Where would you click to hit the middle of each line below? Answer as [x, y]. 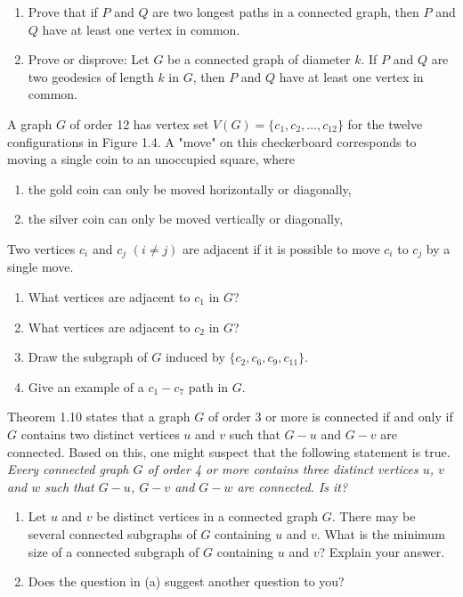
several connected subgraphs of [112, 533]
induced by [195, 357]
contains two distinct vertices [100, 433]
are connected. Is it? [292, 486]
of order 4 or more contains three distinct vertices [283, 469]
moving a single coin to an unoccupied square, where [151, 159]
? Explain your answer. [382, 551]
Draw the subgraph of [88, 357]
